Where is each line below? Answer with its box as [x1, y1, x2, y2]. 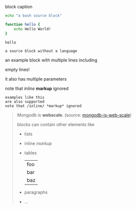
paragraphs [24, 189, 48, 195]
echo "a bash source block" [5, 13, 62, 18]
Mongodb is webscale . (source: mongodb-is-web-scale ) [17, 112, 132, 118]
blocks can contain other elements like [17, 122, 95, 127]
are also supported [5, 99, 45, 104]
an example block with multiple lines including [5, 57, 97, 63]
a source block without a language [5, 49, 78, 54]
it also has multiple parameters [5, 76, 67, 82]
